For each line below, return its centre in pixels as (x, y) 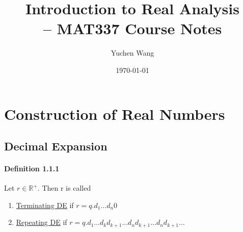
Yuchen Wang (132, 53)
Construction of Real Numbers (115, 113)
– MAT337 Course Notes (132, 28)
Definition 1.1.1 (32, 169)
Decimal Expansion (56, 146)
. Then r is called (64, 188)
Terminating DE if (45, 205)
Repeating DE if (42, 222)
